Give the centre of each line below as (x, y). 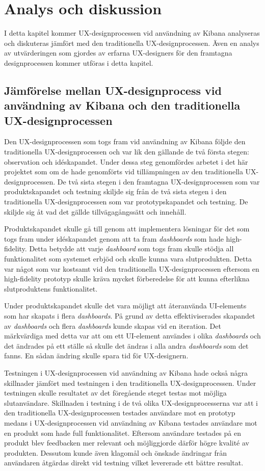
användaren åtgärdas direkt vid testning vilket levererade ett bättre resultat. (124, 463)
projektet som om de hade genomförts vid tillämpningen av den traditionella (124, 172)
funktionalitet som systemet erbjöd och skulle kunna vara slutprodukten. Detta (128, 259)
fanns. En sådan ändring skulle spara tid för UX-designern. (96, 356)
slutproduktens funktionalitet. (51, 288)
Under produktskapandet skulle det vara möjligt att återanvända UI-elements (125, 306)
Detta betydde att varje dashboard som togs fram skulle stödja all (131, 248)
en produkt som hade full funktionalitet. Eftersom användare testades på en (123, 433)
